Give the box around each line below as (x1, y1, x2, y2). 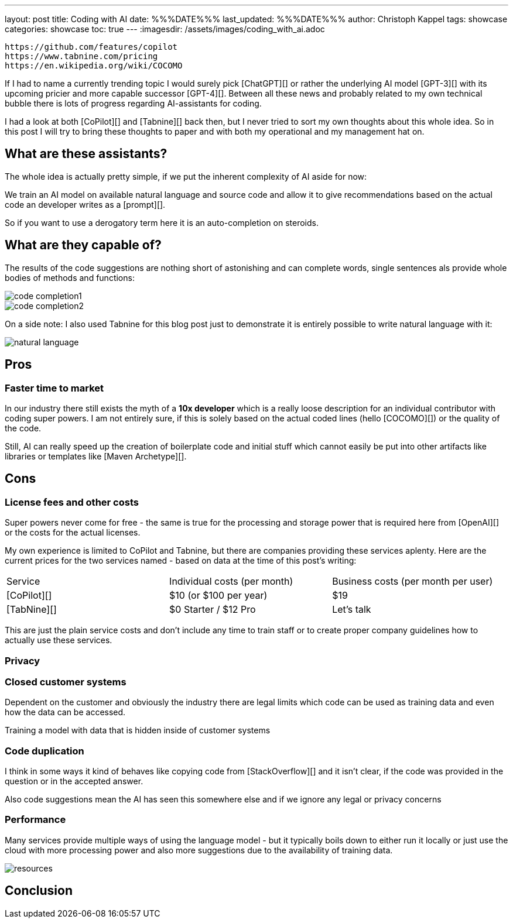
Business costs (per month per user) (332, 575, 493, 588)
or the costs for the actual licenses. (5, 527, 141, 538)
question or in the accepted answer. (5, 776, 143, 786)
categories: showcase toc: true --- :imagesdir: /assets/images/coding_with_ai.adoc (5, 24, 325, 34)
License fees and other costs (5, 496, 139, 508)
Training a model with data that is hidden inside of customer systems (5, 725, 271, 736)
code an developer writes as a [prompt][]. (5, 199, 166, 210)
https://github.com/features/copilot (5, 42, 178, 52)
